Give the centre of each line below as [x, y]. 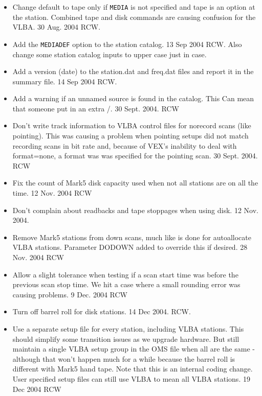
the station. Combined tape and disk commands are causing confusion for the [134, 17]
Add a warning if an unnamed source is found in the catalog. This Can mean [133, 98]
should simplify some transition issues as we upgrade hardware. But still [126, 339]
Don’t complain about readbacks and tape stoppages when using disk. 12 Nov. [135, 210]
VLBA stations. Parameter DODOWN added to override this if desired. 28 [130, 247]
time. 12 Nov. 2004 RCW [52, 193]
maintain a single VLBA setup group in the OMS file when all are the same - [134, 349]
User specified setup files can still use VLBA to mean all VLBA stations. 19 [131, 378]
